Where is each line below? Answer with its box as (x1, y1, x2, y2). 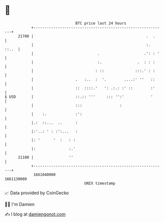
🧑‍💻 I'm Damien (4, 201, 35, 207)
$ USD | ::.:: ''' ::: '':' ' (4, 94, 153, 99)
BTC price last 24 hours (75, 21, 126, 26)
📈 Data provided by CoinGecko (4, 190, 69, 196)
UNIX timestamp (84, 180, 116, 186)
